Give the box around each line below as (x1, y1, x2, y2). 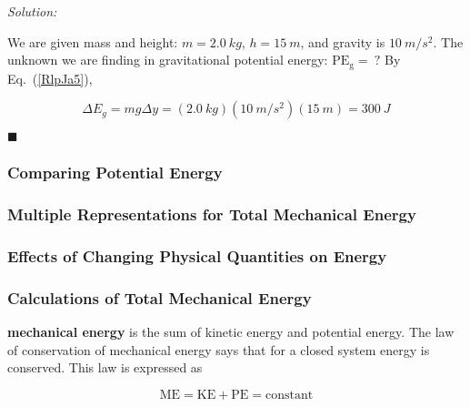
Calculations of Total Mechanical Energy (7, 286, 312, 309)
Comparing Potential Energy (7, 161, 223, 184)
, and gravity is (300, 32, 385, 51)
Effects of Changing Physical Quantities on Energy (7, 244, 387, 267)
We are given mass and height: (7, 32, 178, 51)
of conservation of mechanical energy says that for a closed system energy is (7, 340, 430, 359)
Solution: (7, 2, 57, 20)
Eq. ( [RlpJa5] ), (7, 68, 93, 87)
